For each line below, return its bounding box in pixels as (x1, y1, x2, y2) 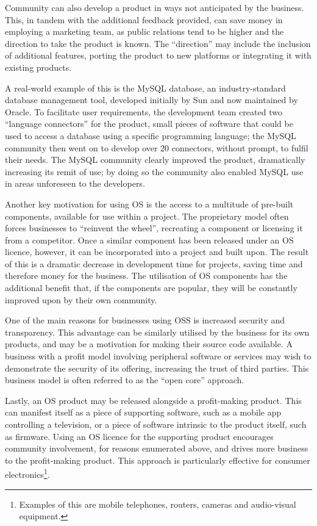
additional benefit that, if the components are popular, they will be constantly (5, 281, 297, 294)
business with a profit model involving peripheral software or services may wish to (5, 350, 312, 362)
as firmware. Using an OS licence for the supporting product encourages (5, 430, 274, 442)
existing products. (5, 60, 72, 73)
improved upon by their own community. (5, 293, 157, 306)
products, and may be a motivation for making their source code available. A (5, 337, 293, 350)
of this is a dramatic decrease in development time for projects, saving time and (5, 257, 303, 270)
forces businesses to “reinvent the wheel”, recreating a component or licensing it (5, 222, 303, 234)
